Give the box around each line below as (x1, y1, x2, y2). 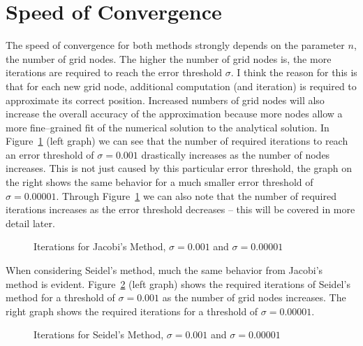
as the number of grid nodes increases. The (162, 290, 346, 305)
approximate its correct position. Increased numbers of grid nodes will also (6, 92, 325, 107)
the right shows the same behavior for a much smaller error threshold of (6, 175, 313, 189)
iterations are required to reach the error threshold (6, 65, 223, 80)
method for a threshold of (6, 290, 115, 305)
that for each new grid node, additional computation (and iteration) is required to (6, 78, 357, 93)
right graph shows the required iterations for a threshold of (6, 303, 258, 318)
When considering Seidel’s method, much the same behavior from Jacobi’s (6, 263, 323, 277)
